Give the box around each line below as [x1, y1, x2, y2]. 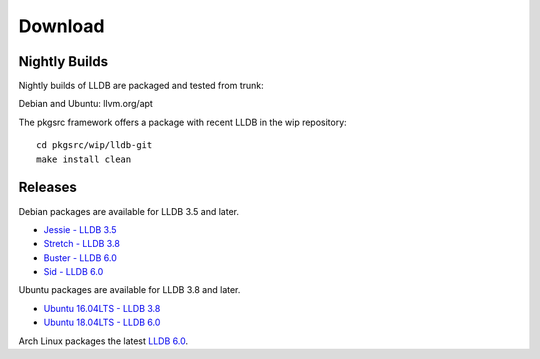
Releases [18, 179, 77, 196]
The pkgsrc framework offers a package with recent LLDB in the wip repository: [18, 116, 347, 128]
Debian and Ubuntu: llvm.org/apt [18, 98, 154, 110]
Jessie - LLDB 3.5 [43, 223, 117, 235]
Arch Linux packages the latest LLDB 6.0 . [18, 335, 189, 347]
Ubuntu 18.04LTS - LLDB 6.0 [43, 316, 161, 329]
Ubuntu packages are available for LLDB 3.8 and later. [18, 284, 241, 296]
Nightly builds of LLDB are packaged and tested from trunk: [18, 80, 264, 92]
